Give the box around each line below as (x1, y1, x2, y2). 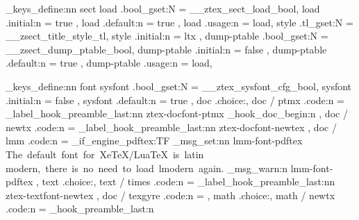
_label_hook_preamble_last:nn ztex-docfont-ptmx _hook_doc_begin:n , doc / (6, 106, 348, 121)
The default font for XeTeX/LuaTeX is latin (6, 146, 204, 161)
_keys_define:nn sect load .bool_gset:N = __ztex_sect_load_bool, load (6, 1, 320, 15)
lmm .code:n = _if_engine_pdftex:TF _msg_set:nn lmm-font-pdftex (6, 133, 303, 148)
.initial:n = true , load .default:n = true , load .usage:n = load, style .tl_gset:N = (6, 15, 353, 29)
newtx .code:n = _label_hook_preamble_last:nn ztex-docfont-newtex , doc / (6, 119, 337, 134)
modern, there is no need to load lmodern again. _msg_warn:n (6, 160, 287, 175)
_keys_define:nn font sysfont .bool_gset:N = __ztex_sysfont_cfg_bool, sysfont (6, 78, 352, 93)
